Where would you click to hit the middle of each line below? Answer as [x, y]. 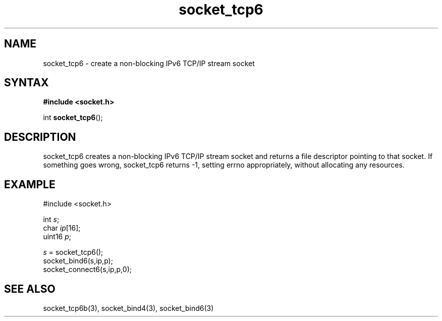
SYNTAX [26, 83]
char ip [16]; [62, 228]
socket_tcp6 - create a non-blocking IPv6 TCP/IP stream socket [149, 63]
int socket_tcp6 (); [73, 118]
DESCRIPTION [40, 137]
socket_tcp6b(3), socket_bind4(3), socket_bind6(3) [128, 308]
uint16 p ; [57, 237]
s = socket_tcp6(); [73, 252]
